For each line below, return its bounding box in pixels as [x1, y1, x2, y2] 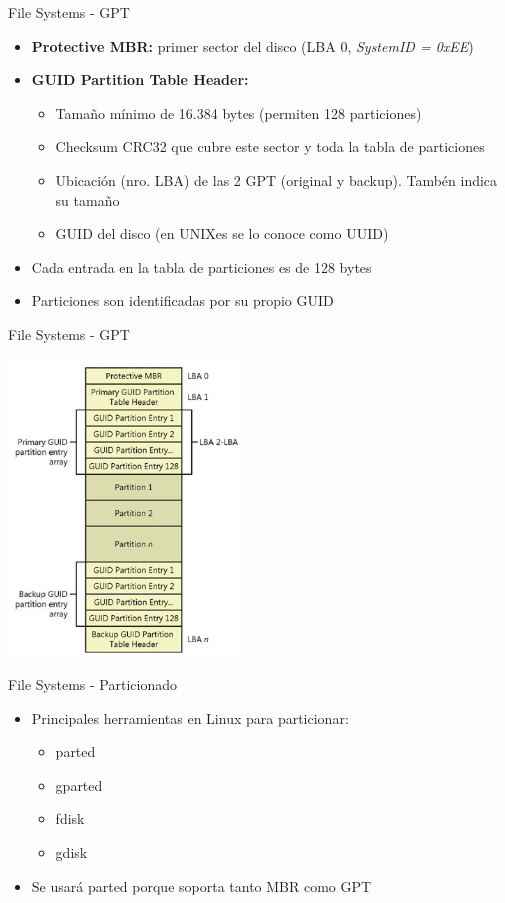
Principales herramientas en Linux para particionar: [31, 707, 349, 728]
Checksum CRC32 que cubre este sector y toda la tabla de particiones [55, 136, 485, 157]
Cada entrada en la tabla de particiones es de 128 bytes [31, 256, 372, 277]
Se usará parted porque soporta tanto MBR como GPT [31, 875, 372, 896]
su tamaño [55, 189, 120, 210]
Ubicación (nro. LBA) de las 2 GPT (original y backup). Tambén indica [55, 169, 498, 190]
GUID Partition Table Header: [31, 69, 249, 90]
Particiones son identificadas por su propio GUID [31, 290, 334, 311]
